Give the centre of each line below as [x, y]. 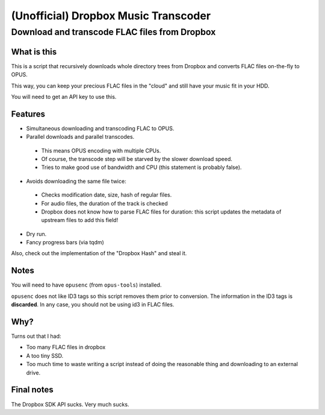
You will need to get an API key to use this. [64, 97]
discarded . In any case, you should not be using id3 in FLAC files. [93, 305]
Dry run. [36, 234]
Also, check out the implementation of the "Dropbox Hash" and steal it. [99, 253]
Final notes [32, 390]
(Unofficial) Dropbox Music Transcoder [111, 16]
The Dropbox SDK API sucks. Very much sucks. [70, 404]
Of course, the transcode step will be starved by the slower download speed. [137, 159]
